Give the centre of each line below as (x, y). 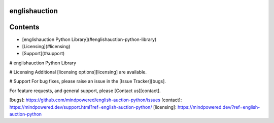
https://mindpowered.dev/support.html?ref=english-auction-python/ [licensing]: (93, 107)
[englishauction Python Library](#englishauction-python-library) (89, 39)
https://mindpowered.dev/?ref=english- (219, 107)
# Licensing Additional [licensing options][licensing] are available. (78, 72)
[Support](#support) (43, 54)
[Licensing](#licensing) (46, 46)
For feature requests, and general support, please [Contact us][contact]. (85, 91)
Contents (24, 27)
